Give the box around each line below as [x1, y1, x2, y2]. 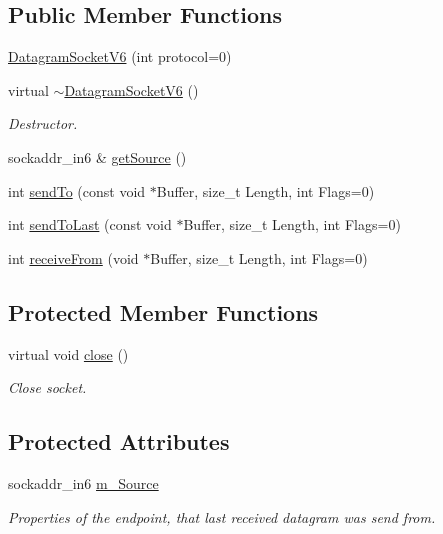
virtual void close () [8, 343, 129, 364]
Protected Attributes [8, 426, 230, 457]
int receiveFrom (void [8, 247, 139, 268]
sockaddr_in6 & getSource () [8, 146, 187, 167]
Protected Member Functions [8, 296, 319, 327]
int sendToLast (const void [8, 214, 172, 235]
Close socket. [8, 377, 87, 398]
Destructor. [8, 113, 78, 134]
